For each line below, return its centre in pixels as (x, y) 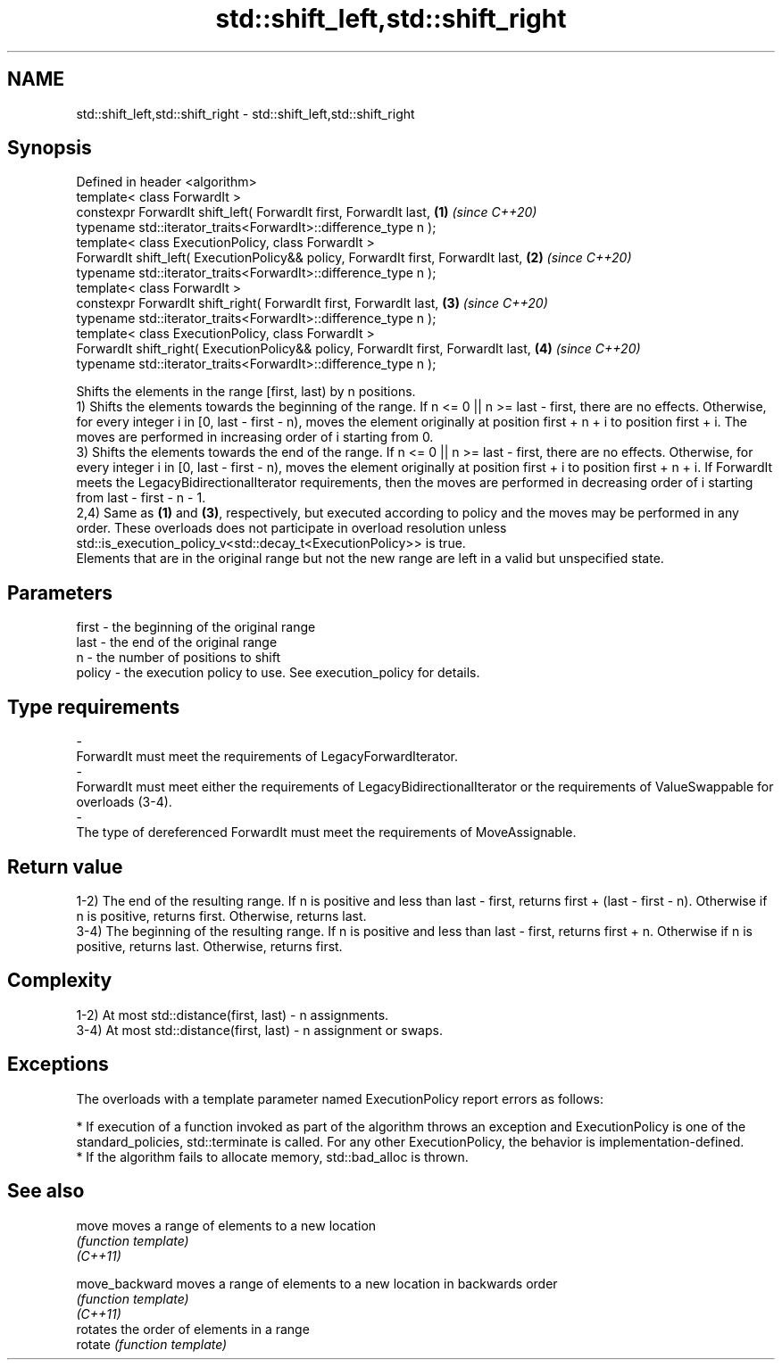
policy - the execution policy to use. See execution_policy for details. (278, 673)
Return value (65, 866)
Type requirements (94, 707)
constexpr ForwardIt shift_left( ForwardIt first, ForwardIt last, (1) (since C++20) (307, 212)
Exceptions (58, 1065)
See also (46, 1191)
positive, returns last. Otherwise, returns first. (209, 946)
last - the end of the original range (177, 642)
